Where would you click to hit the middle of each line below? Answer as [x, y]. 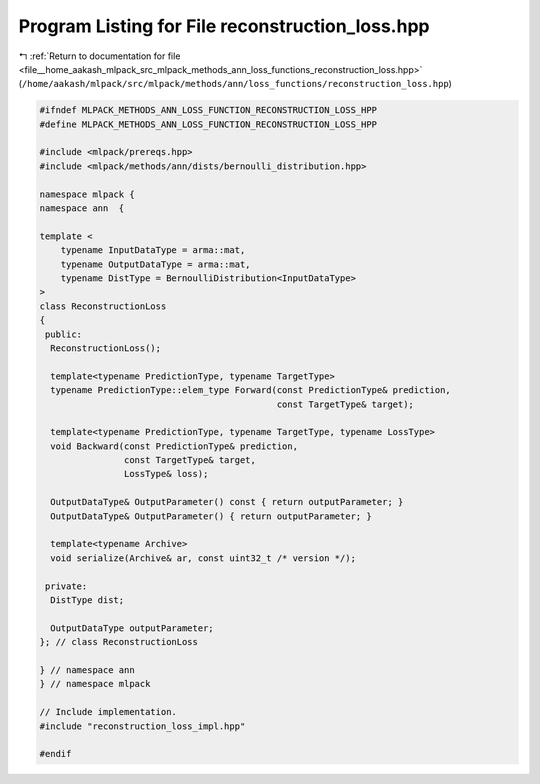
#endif [55, 754]
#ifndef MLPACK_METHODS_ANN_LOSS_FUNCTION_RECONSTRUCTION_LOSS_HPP [208, 110]
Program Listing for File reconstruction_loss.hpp [224, 26]
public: [64, 334]
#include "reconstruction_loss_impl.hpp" [142, 726]
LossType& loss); [166, 474]
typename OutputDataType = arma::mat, [155, 264]
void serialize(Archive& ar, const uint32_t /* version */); [203, 558]
